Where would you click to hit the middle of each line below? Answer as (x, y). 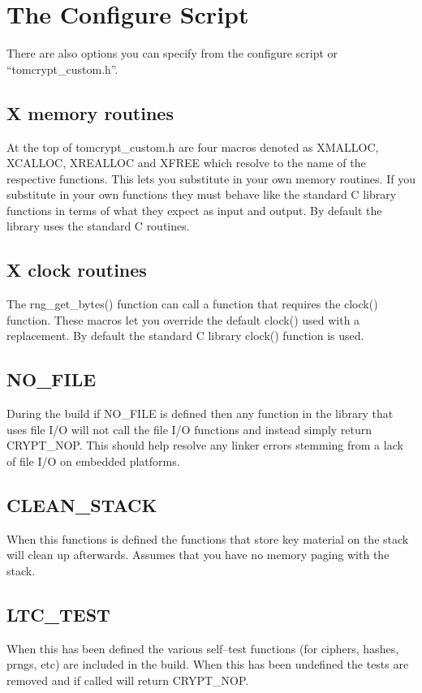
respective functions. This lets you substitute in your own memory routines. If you (211, 178)
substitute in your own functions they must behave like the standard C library (202, 194)
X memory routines (90, 112)
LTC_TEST (58, 615)
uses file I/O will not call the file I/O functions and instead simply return (189, 429)
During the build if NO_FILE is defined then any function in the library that (200, 413)
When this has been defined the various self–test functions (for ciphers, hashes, (203, 648)
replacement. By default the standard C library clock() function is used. (185, 336)
